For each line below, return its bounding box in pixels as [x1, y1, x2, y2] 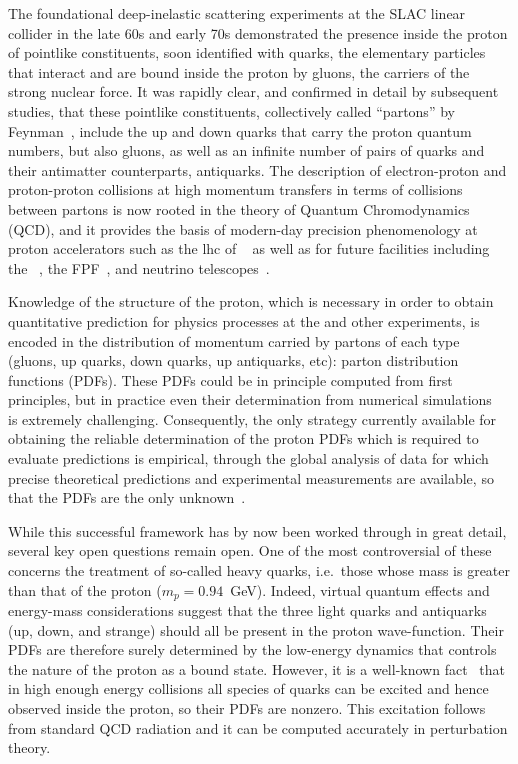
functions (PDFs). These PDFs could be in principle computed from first [8, 369, 453, 390]
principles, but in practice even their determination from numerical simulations [8, 389, 492, 410]
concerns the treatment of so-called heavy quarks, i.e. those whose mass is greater [8, 560, 511, 581]
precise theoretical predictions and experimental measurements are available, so [8, 467, 494, 488]
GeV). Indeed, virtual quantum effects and [230, 579, 490, 600]
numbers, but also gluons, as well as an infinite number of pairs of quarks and [8, 140, 485, 161]
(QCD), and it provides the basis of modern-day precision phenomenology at [8, 218, 478, 239]
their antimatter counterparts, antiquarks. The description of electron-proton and [8, 159, 507, 180]
